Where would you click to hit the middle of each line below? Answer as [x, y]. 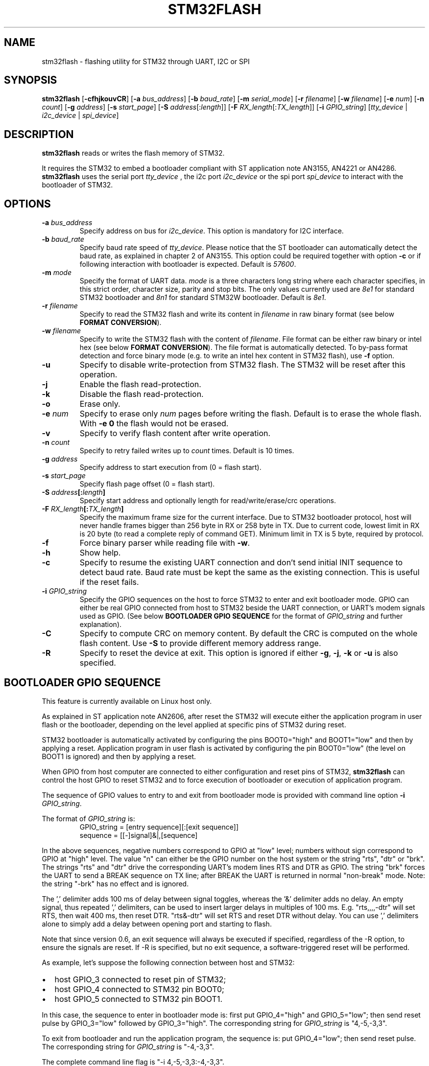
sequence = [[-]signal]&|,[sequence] [139, 835]
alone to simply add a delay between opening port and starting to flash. [157, 924]
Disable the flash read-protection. [142, 394]
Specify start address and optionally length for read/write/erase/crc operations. [208, 501]
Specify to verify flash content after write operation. [175, 433]
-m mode [57, 273]
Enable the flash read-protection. [140, 384]
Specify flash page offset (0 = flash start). [147, 484]
